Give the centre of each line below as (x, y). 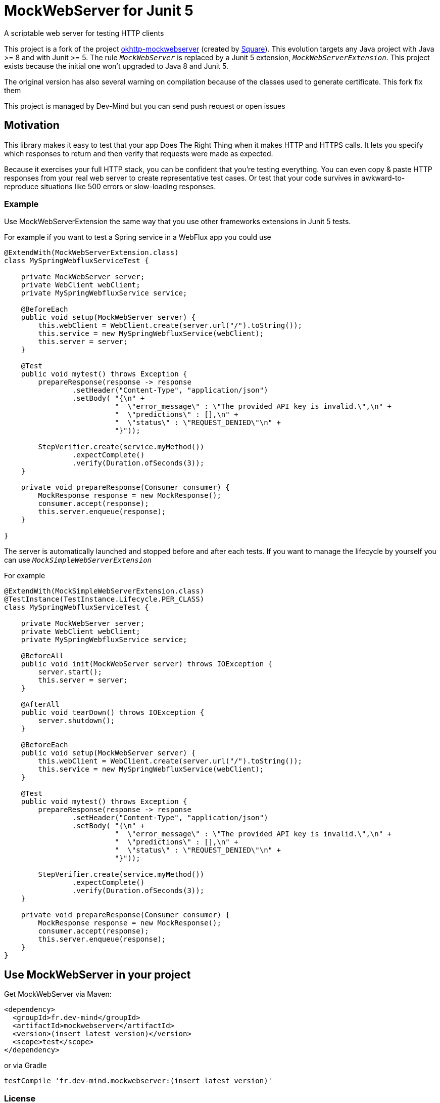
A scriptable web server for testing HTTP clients (84, 33)
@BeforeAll (42, 656)
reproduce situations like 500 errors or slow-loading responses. (110, 186)
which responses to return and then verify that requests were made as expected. (139, 153)
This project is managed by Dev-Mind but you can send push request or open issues (145, 106)
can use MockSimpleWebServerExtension (78, 560)
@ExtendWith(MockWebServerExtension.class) (91, 253)
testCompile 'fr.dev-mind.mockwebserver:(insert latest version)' (138, 1081)
